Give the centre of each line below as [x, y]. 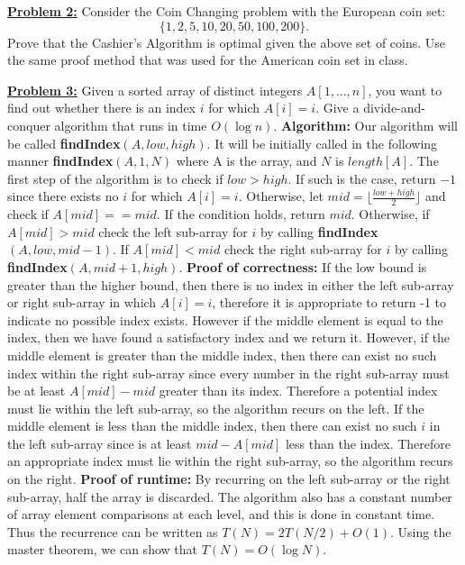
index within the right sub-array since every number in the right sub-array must [228, 373]
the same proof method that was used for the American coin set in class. [208, 60]
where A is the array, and [246, 161]
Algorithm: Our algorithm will [369, 125]
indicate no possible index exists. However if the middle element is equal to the [225, 319]
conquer [29, 125]
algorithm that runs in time [131, 125]
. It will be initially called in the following [322, 143]
